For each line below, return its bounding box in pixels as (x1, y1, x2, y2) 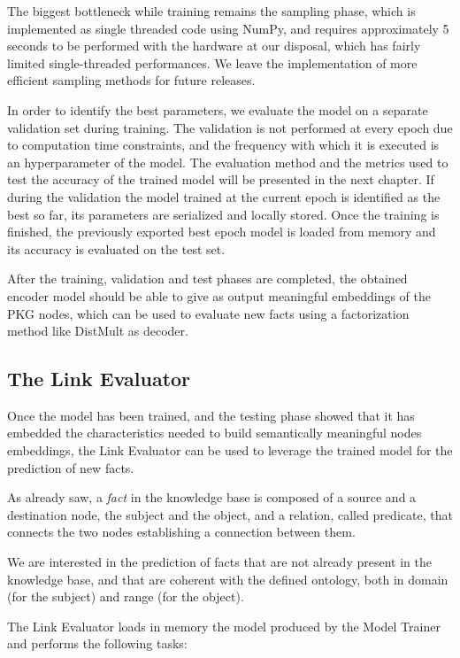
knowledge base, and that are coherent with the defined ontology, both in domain (7, 569, 448, 588)
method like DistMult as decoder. (7, 321, 188, 340)
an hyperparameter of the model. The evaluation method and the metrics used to (7, 152, 448, 171)
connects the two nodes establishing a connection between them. (7, 523, 356, 541)
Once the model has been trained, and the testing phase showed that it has (7, 406, 415, 424)
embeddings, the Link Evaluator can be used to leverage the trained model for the (7, 441, 453, 460)
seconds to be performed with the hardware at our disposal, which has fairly (7, 36, 421, 55)
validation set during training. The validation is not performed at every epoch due (7, 118, 453, 136)
